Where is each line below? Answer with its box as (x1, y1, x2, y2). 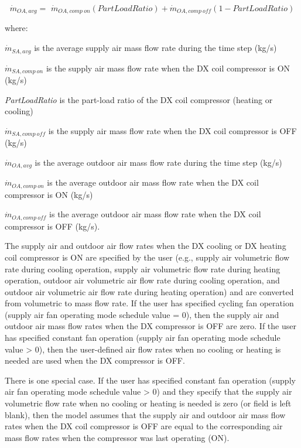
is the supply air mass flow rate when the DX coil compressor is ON (46, 61, 290, 74)
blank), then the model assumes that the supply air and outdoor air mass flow (5, 408, 286, 420)
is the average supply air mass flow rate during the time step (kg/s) (34, 42, 277, 54)
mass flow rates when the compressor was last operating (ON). (5, 431, 230, 443)
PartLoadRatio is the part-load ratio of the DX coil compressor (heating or (5, 93, 273, 105)
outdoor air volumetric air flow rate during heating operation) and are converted (5, 285, 294, 297)
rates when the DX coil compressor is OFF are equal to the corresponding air (5, 420, 283, 432)
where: (5, 22, 28, 34)
